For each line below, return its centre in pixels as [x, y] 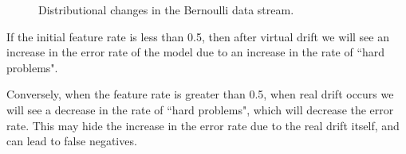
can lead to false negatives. [72, 141]
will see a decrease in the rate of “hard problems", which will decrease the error [200, 109]
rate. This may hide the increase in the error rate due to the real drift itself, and [203, 125]
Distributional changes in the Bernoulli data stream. [166, 10]
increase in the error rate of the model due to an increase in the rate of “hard [196, 52]
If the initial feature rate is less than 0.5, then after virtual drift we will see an [198, 36]
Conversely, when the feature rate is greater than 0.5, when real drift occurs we [200, 94]
